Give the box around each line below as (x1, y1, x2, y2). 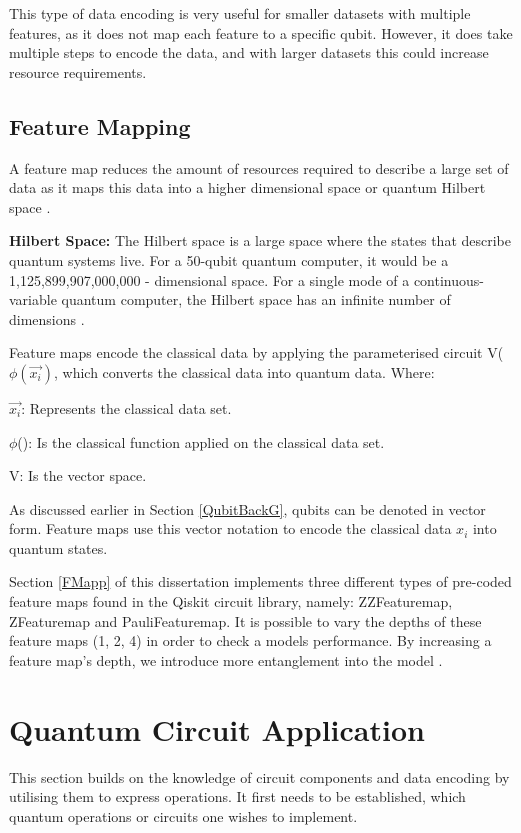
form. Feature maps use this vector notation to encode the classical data (9, 518, 452, 539)
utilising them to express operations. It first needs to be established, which (9, 786, 466, 807)
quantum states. (9, 537, 108, 558)
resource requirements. (9, 61, 147, 82)
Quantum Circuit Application (9, 708, 425, 749)
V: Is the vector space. (9, 465, 147, 486)
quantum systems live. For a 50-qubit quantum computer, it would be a (9, 249, 449, 270)
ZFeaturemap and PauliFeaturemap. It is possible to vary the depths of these (9, 610, 482, 631)
